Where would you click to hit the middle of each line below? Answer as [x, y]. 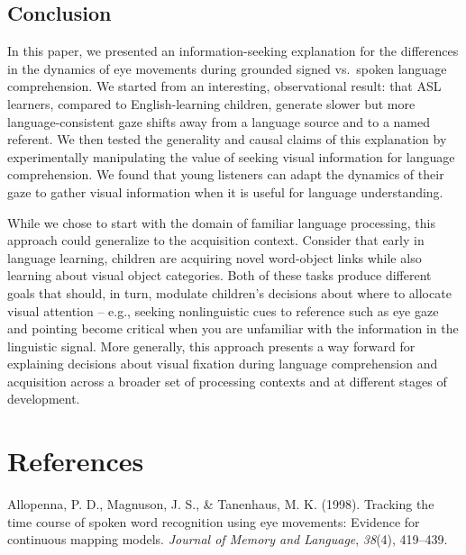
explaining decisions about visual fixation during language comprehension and [223, 364]
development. [44, 399]
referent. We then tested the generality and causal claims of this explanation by [227, 139]
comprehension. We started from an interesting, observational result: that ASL [224, 86]
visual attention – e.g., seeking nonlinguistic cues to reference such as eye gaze [223, 310]
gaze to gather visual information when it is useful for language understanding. [225, 191]
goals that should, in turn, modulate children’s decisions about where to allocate [229, 292]
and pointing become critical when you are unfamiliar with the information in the [233, 328]
